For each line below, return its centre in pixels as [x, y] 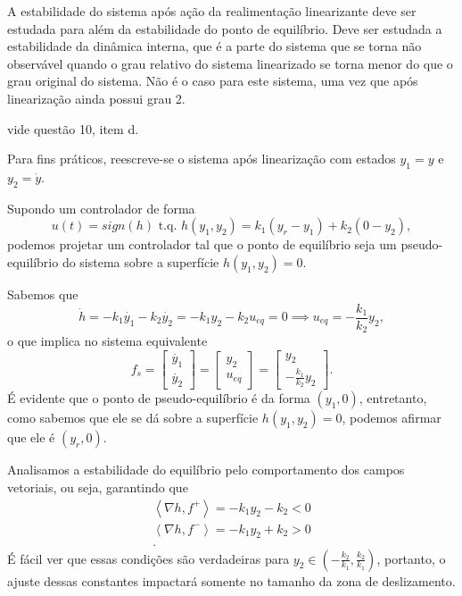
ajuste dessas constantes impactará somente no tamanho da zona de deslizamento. [231, 580]
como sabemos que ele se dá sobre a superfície [133, 418]
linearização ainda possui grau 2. [96, 98]
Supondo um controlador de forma [101, 208]
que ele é [31, 437]
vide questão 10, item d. [73, 128]
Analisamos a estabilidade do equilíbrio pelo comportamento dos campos [206, 470]
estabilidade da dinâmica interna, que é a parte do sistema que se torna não [214, 46]
